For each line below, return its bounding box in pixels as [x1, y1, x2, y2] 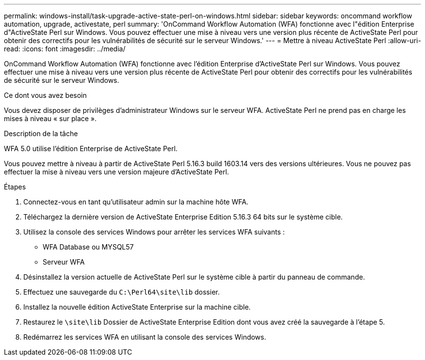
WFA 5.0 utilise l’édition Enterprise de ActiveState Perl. [4, 144, 178, 153]
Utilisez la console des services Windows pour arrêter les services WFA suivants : [23, 228, 285, 236]
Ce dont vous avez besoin [4, 91, 87, 99]
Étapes [4, 183, 26, 191]
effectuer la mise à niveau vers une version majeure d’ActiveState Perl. [4, 168, 229, 176]
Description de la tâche [4, 129, 78, 138]
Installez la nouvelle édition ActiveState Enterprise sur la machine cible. [23, 303, 251, 311]
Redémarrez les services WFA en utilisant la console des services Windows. [23, 333, 266, 341]
